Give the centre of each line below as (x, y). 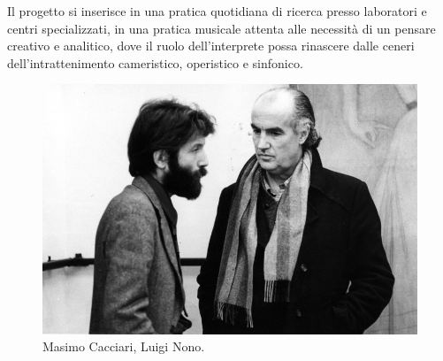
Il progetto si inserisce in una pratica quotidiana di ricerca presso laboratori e (217, 11)
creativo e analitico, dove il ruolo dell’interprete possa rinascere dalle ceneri (211, 46)
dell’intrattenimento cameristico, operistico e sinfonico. (155, 62)
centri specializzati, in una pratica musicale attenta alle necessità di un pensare (221, 28)
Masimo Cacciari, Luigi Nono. (124, 346)
